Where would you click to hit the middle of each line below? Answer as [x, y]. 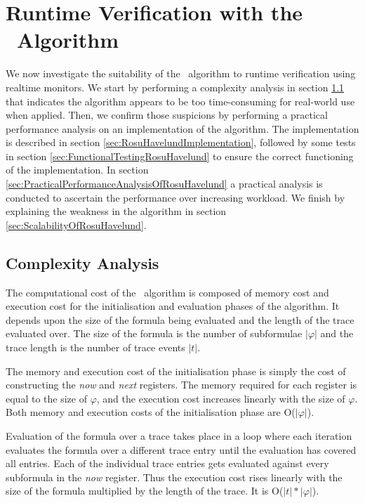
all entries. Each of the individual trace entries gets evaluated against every [167, 463]
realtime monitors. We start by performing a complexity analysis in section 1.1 [175, 87]
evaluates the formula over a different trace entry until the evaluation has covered [181, 449]
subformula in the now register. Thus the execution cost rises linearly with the [174, 477]
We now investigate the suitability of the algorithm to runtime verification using [181, 73]
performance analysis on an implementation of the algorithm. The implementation [182, 128]
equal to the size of [46, 398]
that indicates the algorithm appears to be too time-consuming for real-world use [180, 101]
